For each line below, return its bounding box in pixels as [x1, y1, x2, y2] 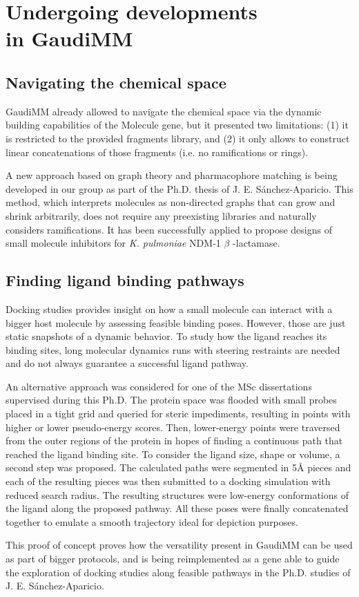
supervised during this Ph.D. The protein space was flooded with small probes [6, 392, 337, 407]
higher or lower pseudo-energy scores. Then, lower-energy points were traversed [6, 419, 340, 434]
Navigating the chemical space [6, 71, 226, 93]
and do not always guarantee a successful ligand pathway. [6, 356, 249, 370]
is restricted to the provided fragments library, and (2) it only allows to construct [6, 131, 350, 145]
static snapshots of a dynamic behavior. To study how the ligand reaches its [6, 329, 327, 343]
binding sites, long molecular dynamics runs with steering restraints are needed [6, 342, 340, 357]
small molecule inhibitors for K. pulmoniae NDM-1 [6, 236, 221, 250]
